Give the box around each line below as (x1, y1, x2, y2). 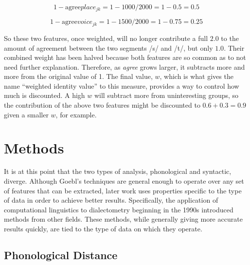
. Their (224, 42, 245, 53)
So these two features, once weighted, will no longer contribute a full (4, 33, 208, 43)
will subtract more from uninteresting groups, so (94, 90, 239, 100)
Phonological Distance (4, 247, 118, 262)
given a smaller (4, 109, 49, 119)
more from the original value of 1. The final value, (4, 71, 153, 81)
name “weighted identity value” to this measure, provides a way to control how (4, 80, 239, 91)
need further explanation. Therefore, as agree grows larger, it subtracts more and (4, 61, 245, 72)
